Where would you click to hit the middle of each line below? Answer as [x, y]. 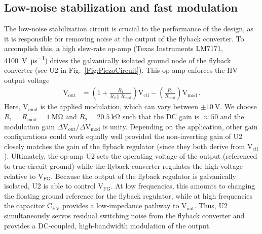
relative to [20, 176]
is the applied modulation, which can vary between [119, 106]
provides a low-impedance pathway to [121, 205]
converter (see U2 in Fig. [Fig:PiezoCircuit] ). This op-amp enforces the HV [121, 70]
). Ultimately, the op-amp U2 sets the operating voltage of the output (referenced [131, 156]
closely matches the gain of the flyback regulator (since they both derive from [125, 146]
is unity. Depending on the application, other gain [180, 126]
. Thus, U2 [211, 205]
